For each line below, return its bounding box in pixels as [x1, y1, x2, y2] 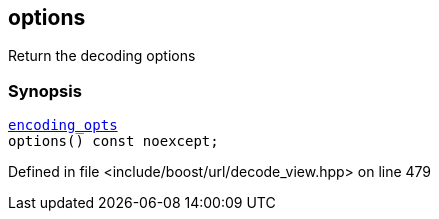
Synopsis [8, 80, 82, 101]
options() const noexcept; [8, 133, 219, 150]
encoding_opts [8, 117, 118, 134]
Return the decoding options [8, 47, 196, 65]
